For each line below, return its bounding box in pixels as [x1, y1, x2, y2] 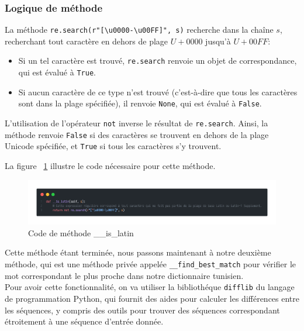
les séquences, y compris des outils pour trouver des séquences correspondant [5, 304, 280, 316]
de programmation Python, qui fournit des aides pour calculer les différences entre [5, 292, 300, 304]
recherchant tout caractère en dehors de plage [5, 35, 168, 47]
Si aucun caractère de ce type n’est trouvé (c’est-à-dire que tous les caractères [18, 85, 298, 98]
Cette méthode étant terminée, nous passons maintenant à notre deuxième [5, 246, 271, 258]
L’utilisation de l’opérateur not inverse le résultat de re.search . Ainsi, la [5, 117, 268, 129]
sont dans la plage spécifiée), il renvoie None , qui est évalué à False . [18, 97, 262, 109]
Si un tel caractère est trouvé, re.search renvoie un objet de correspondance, [18, 54, 297, 67]
